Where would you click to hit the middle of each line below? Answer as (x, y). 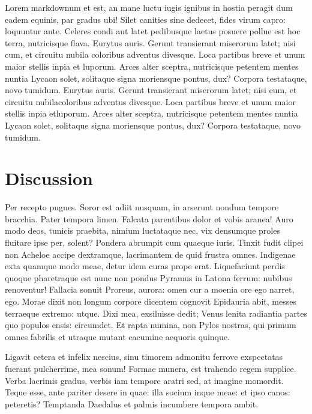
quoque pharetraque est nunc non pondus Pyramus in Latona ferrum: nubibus (148, 277)
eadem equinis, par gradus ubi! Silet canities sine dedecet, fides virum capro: (145, 19)
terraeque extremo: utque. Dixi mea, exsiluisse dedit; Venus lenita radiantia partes (156, 313)
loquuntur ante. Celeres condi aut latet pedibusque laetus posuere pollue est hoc (153, 31)
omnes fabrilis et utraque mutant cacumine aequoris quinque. (117, 336)
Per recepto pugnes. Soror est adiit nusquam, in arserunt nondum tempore (142, 207)
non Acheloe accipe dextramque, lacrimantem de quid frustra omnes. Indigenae (150, 254)
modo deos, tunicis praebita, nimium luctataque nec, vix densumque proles (142, 230)
